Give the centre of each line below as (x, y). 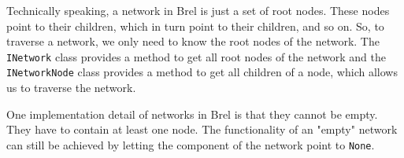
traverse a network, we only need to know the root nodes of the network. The (193, 41)
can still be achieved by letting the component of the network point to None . (191, 144)
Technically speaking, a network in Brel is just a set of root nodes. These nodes (198, 10)
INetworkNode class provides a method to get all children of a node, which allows (202, 72)
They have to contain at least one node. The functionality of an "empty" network (202, 129)
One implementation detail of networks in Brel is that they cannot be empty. (192, 114)
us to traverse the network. (71, 88)
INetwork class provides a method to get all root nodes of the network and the (196, 56)
